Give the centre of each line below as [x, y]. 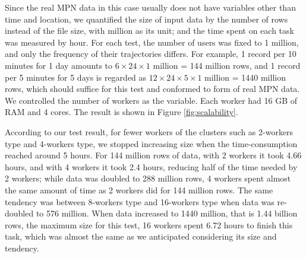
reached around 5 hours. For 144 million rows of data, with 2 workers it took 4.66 [153, 155]
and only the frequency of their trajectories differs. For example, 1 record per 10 [151, 54]
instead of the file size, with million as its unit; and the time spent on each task [149, 31]
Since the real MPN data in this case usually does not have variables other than [150, 7]
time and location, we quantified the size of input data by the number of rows [146, 19]
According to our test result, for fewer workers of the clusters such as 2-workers [149, 131]
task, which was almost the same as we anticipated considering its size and [141, 236]
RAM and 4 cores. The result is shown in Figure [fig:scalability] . [122, 112]
